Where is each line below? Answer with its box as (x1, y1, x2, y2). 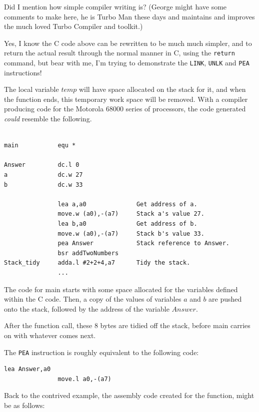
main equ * (4, 142, 76, 149)
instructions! (4, 67, 42, 77)
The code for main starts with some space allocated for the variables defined (4, 284, 238, 294)
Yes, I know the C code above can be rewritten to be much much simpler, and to (4, 37, 252, 48)
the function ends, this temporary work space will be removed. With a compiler (4, 93, 248, 104)
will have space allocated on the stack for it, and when (78, 84, 246, 94)
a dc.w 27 (4, 171, 83, 179)
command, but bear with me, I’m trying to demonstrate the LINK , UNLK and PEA (4, 57, 249, 68)
